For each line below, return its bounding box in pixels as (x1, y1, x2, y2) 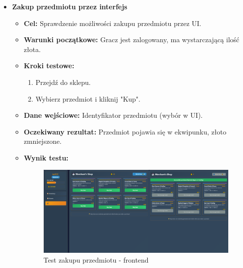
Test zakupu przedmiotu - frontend (43, 254, 149, 265)
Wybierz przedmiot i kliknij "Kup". (35, 93, 140, 104)
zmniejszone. (24, 136, 62, 146)
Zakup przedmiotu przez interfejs (12, 1, 128, 11)
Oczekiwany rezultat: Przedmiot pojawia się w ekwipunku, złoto (24, 126, 226, 136)
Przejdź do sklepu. (35, 77, 91, 87)
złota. (24, 44, 41, 54)
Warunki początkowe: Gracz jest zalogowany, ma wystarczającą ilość (24, 34, 240, 45)
